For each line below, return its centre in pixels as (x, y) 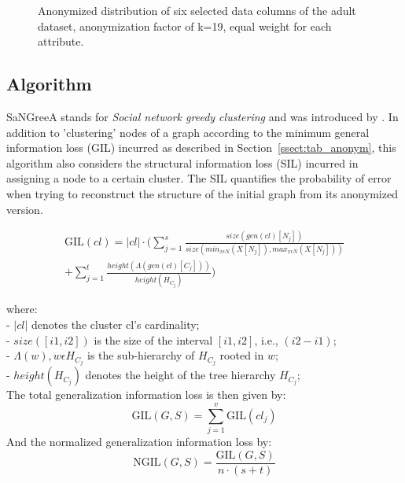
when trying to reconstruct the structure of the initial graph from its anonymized (202, 193)
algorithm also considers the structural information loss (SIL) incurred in (182, 162)
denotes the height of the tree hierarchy (180, 375)
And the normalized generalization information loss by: (139, 442)
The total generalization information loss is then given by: (146, 395)
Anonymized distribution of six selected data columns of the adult (197, 10)
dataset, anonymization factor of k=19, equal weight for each (185, 26)
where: (22, 309)
